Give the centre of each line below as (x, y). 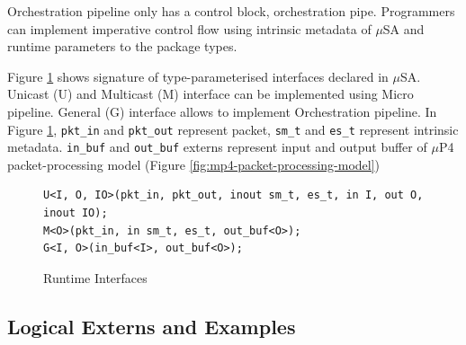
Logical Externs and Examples (152, 326)
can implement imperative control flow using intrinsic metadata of (189, 28)
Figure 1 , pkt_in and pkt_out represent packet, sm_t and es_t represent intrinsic (233, 129)
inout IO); (76, 213)
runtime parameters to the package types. (122, 46)
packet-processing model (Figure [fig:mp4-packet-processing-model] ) (194, 164)
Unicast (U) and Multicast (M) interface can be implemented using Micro (211, 94)
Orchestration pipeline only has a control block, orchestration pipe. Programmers (231, 11)
